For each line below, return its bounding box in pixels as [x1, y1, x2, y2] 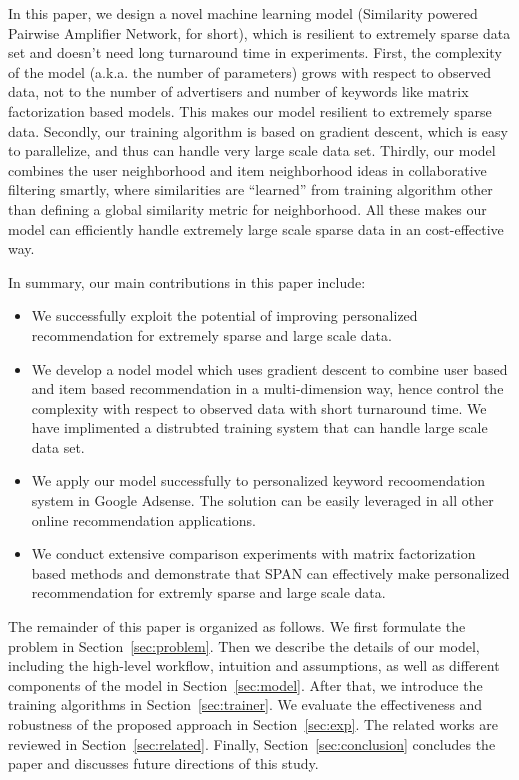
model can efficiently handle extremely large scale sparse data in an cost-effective [8, 218, 504, 239]
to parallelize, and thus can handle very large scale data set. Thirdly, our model [8, 140, 496, 161]
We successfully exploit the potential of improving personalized [31, 305, 418, 326]
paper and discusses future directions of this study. [8, 753, 319, 774]
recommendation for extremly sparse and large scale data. [31, 582, 386, 603]
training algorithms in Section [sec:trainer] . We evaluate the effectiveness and [8, 694, 483, 715]
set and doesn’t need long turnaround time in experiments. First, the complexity [8, 42, 502, 63]
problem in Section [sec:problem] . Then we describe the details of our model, [8, 635, 480, 656]
